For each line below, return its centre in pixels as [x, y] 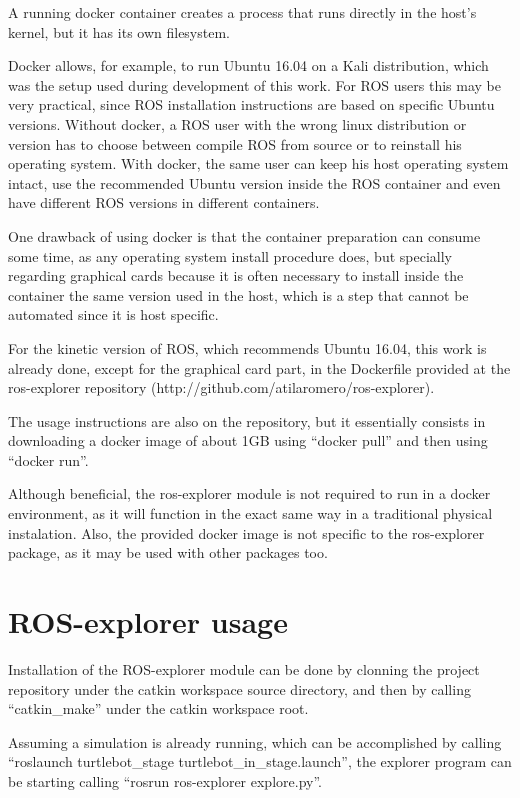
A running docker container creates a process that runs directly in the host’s [242, 12]
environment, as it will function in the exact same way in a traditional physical [250, 513]
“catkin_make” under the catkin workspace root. [158, 708]
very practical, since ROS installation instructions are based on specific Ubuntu [251, 104]
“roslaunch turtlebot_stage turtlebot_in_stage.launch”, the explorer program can [260, 761]
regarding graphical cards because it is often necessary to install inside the [236, 275]
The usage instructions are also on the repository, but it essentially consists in [247, 420]
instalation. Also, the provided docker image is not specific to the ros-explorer [246, 532]
